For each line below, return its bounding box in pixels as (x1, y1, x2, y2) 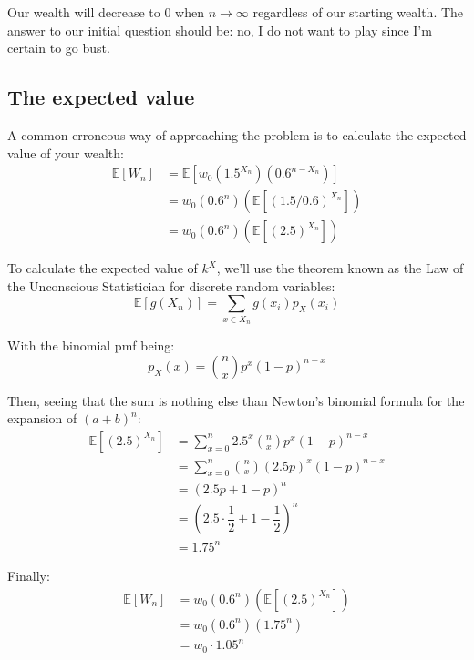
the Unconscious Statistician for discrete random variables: (7, 276, 335, 295)
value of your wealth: (7, 143, 124, 162)
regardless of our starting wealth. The (252, 3, 464, 21)
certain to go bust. (7, 38, 110, 57)
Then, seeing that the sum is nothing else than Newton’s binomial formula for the (7, 391, 465, 410)
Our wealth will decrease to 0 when (7, 3, 204, 21)
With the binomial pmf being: (7, 336, 175, 355)
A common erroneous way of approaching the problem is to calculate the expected (7, 125, 467, 144)
